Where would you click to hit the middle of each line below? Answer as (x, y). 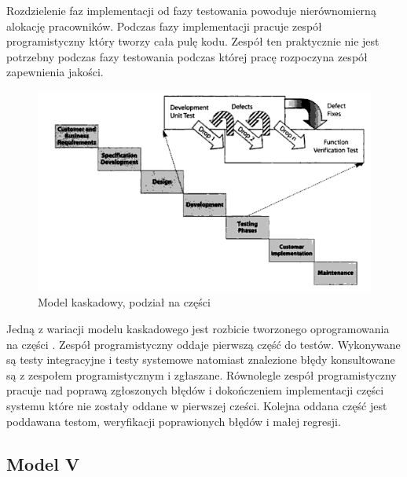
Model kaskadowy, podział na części (124, 302)
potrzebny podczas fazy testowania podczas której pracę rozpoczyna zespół (187, 56)
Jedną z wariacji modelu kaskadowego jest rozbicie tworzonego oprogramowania (198, 329)
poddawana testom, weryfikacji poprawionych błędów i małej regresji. (174, 421)
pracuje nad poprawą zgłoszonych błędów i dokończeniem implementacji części (195, 390)
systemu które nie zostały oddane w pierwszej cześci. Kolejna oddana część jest (197, 405)
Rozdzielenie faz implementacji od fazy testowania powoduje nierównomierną (191, 10)
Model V (43, 463)
